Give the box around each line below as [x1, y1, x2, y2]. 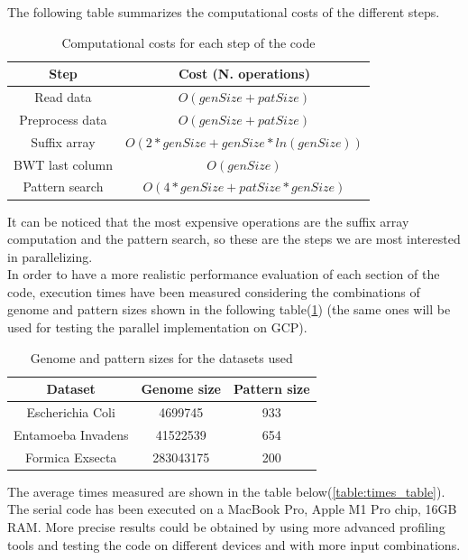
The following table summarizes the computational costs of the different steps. [7, 3, 440, 21]
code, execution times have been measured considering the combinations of [7, 282, 420, 301]
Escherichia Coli [26, 403, 115, 422]
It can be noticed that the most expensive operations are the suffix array [7, 211, 409, 230]
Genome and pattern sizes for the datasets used [30, 348, 293, 367]
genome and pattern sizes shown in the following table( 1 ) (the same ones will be [7, 300, 451, 319]
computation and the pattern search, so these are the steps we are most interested [7, 229, 461, 248]
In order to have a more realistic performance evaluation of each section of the [7, 265, 440, 284]
